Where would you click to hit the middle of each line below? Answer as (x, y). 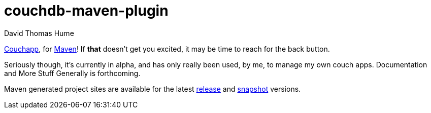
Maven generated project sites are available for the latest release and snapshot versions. (153, 89)
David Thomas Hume (39, 33)
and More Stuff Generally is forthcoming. (72, 73)
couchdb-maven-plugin (86, 11)
